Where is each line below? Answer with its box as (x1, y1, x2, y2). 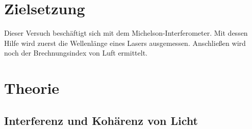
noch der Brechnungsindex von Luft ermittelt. (4, 47, 147, 58)
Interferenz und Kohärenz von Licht (4, 112, 198, 128)
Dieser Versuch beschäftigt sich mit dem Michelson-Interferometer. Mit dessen (4, 28, 248, 38)
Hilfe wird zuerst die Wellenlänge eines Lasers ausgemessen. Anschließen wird (4, 37, 246, 48)
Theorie (4, 78, 60, 98)
